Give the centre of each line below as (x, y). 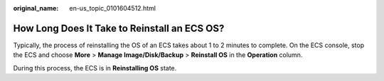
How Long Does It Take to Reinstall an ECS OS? (119, 28)
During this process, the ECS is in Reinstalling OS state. (95, 68)
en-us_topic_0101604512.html (113, 8)
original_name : (36, 8)
